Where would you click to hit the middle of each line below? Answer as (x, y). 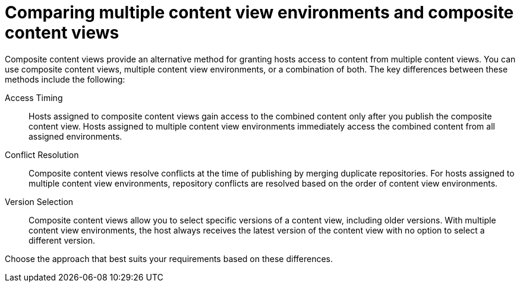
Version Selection (39, 201)
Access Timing (34, 97)
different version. (62, 240)
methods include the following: (65, 79)
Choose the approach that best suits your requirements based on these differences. (169, 258)
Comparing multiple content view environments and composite (259, 12)
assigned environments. (75, 136)
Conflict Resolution (42, 154)
